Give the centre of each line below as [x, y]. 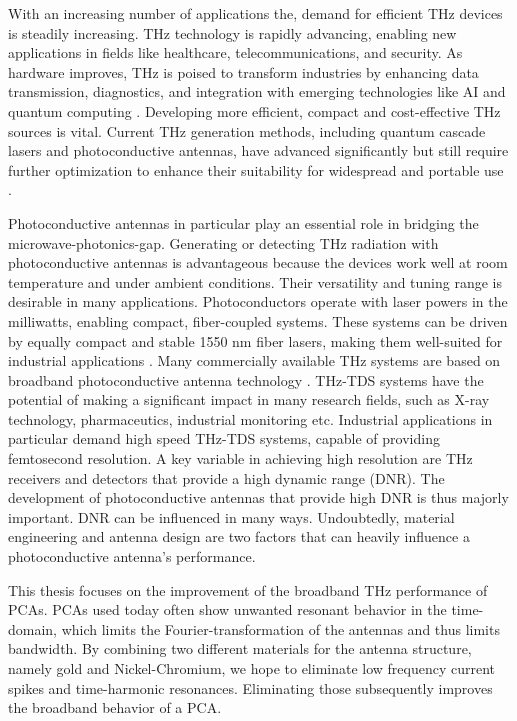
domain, [33, 628]
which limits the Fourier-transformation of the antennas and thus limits [280, 628]
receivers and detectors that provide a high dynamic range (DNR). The [226, 477]
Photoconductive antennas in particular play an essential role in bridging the [243, 222]
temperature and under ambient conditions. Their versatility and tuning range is [255, 281]
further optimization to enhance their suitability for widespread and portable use [256, 169]
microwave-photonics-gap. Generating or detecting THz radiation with [223, 242]
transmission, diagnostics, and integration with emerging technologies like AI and [257, 91]
